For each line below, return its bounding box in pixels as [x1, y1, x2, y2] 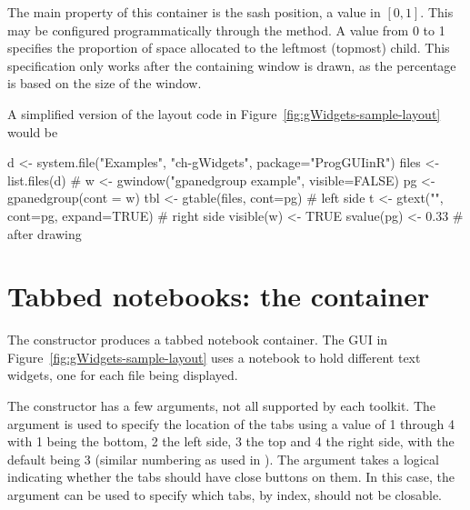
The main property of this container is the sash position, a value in [7, 3, 381, 21]
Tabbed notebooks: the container [7, 277, 430, 315]
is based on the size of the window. [7, 74, 202, 93]
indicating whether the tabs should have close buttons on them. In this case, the [7, 467, 455, 486]
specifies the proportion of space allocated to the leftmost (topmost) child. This [7, 38, 450, 57]
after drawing [7, 224, 82, 243]
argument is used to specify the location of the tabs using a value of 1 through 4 [7, 414, 455, 433]
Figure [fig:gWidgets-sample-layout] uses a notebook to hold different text [7, 347, 421, 366]
